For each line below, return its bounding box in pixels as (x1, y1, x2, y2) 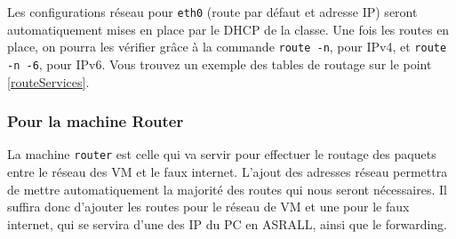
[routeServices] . (7, 72, 90, 91)
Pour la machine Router (7, 110, 184, 132)
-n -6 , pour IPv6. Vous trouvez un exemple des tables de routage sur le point (7, 54, 432, 73)
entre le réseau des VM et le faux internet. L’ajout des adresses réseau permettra (7, 163, 448, 181)
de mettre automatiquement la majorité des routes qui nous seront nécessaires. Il (7, 179, 447, 198)
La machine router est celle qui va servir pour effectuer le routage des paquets (7, 145, 436, 163)
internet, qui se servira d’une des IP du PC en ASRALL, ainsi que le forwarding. (7, 214, 447, 233)
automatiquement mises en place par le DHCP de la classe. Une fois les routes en (7, 20, 450, 38)
